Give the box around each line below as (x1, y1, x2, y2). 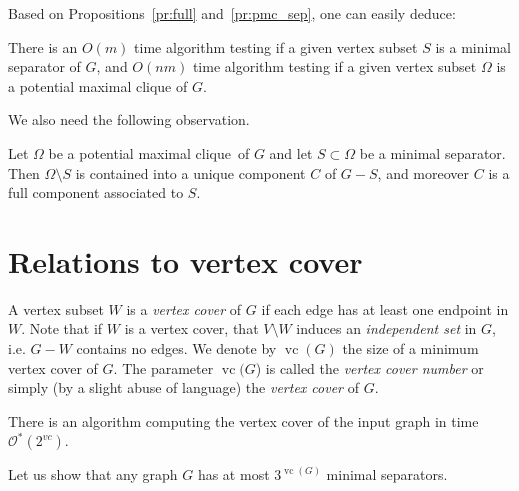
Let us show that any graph (8, 464, 178, 485)
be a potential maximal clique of (48, 142, 250, 163)
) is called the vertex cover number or (255, 357, 484, 378)
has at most (197, 464, 270, 485)
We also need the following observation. (8, 109, 250, 130)
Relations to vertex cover (8, 240, 363, 281)
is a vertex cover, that (124, 318, 259, 339)
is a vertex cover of (126, 298, 242, 319)
